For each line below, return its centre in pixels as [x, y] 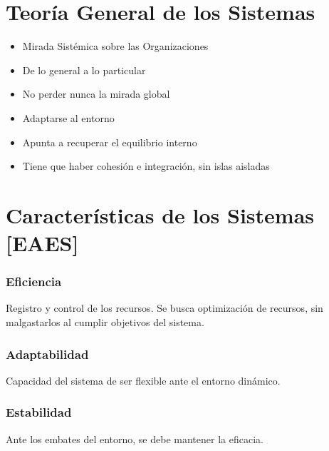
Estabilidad [39, 412]
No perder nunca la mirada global [96, 94]
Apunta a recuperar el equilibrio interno [110, 142]
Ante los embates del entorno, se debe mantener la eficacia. [135, 439]
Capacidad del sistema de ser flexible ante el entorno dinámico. [143, 380]
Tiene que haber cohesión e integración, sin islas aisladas [146, 166]
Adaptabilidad [47, 354]
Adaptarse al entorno [68, 117]
